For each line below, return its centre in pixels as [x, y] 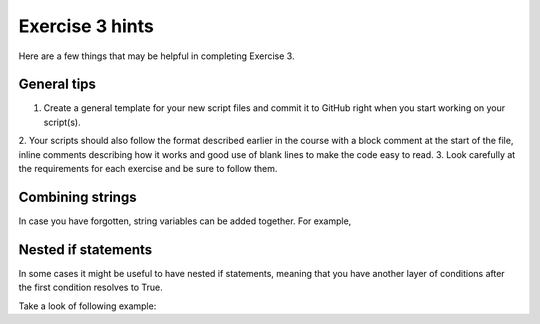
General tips [57, 84]
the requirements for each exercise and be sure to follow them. [148, 169]
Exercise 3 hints [86, 26]
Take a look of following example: [87, 306]
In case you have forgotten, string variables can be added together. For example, [185, 221]
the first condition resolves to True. [91, 287]
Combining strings [77, 196]
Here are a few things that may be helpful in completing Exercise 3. [156, 56]
